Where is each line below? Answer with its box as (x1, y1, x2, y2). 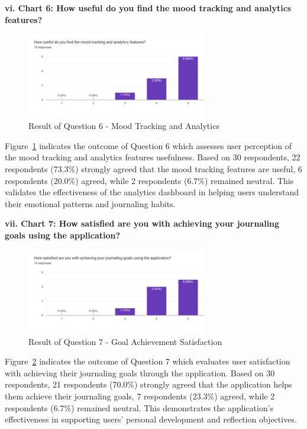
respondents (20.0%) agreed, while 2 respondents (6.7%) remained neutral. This (5, 174, 294, 186)
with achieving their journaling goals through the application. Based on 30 (5, 366, 275, 379)
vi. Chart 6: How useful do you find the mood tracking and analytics (5, 2, 292, 14)
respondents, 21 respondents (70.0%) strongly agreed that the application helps (5, 378, 292, 391)
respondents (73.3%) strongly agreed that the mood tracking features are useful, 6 (5, 163, 302, 175)
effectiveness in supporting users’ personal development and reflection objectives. (5, 413, 297, 425)
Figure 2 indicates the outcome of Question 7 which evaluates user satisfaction (5, 355, 290, 367)
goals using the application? (5, 229, 121, 241)
